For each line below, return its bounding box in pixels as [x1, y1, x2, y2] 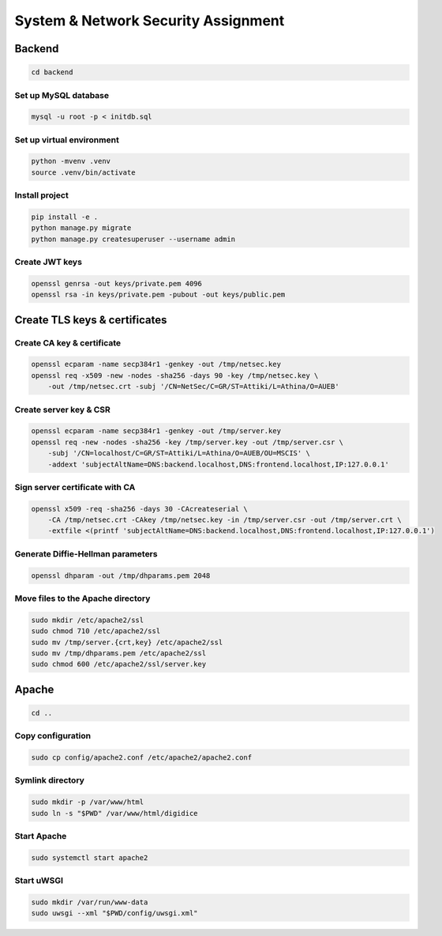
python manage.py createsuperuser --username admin [31, 234, 236, 243]
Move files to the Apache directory [14, 593, 151, 604]
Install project [14, 190, 69, 201]
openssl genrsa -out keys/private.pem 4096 [31, 279, 203, 288]
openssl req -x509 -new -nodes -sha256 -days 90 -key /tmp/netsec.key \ [31, 371, 319, 379]
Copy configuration [14, 730, 91, 742]
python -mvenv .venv [31, 157, 110, 166]
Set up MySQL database [14, 89, 110, 100]
